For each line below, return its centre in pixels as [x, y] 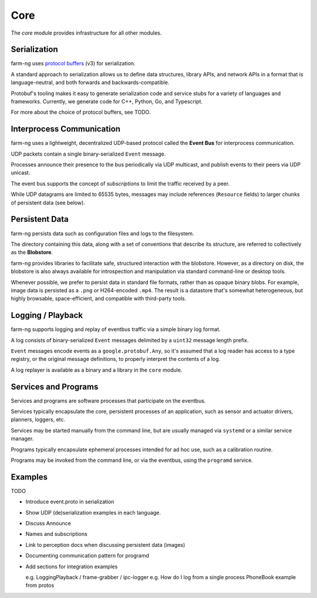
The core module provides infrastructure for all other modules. [86, 33]
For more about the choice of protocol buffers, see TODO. [81, 112]
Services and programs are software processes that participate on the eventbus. [108, 401]
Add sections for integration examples [72, 566]
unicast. [21, 173]
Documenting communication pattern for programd [87, 556]
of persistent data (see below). [48, 202]
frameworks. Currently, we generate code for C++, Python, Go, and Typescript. [107, 102]
